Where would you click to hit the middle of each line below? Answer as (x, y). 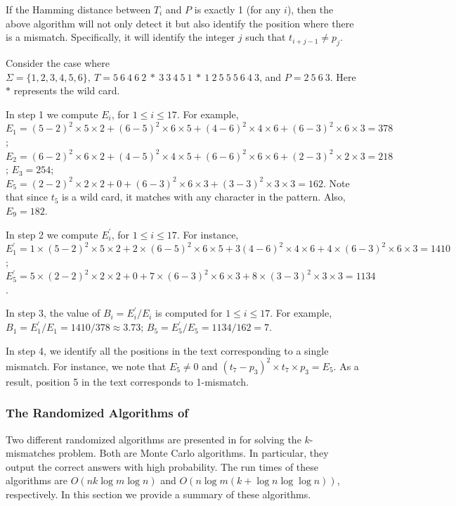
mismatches (31, 453)
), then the (310, 9)
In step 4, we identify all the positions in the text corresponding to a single (167, 350)
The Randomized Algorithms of (97, 413)
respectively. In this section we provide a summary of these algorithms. (158, 494)
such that (266, 37)
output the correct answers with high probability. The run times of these (162, 466)
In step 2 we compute (52, 234)
